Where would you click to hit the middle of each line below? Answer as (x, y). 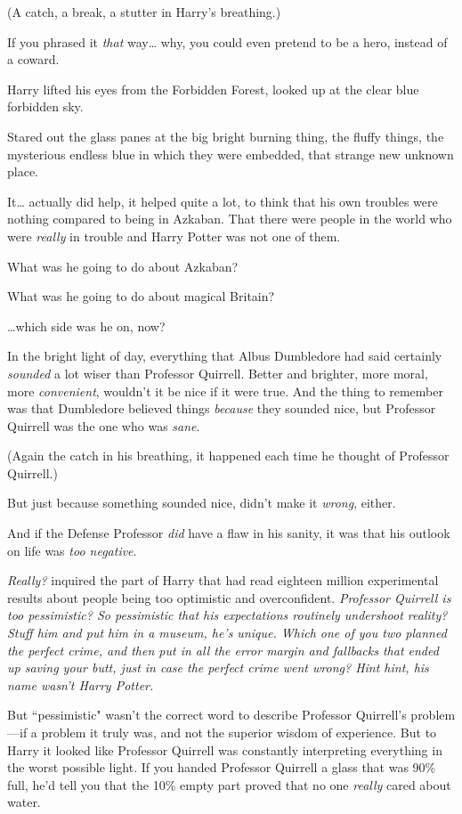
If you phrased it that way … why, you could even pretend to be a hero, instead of (227, 41)
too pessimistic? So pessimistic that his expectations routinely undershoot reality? (227, 615)
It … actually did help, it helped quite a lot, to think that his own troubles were (223, 201)
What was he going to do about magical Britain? (141, 296)
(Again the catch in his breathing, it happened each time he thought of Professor (228, 456)
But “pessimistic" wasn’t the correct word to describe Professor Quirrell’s (207, 715)
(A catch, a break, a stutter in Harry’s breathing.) (144, 12)
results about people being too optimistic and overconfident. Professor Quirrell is (229, 597)
